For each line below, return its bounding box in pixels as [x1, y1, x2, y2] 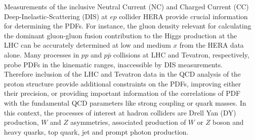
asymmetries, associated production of [70, 117, 186, 127]
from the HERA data [179, 40, 244, 50]
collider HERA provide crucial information [119, 11, 248, 21]
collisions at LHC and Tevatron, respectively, [113, 49, 250, 59]
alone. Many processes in [4, 49, 79, 59]
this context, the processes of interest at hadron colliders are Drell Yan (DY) [4, 107, 236, 117]
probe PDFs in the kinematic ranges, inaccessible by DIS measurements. [4, 59, 223, 69]
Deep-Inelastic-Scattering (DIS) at [4, 11, 108, 21]
